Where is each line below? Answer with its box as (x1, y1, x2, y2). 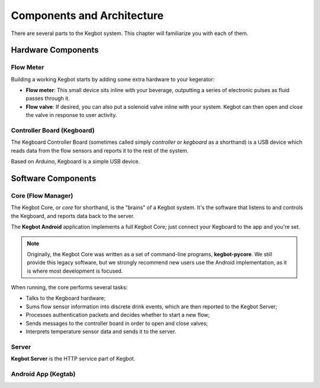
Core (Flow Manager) (11, 191, 73, 200)
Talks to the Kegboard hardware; (25, 295, 106, 302)
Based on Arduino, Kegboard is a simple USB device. (11, 158, 140, 165)
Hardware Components (11, 45, 99, 55)
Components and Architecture (11, 9, 164, 22)
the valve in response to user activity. (25, 112, 117, 119)
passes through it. (25, 95, 71, 102)
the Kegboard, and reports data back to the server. (11, 212, 135, 219)
